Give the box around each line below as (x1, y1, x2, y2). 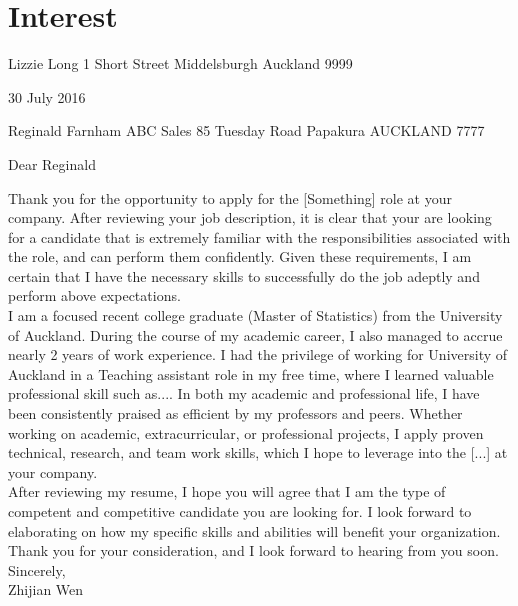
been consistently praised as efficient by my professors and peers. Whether (8, 403, 463, 424)
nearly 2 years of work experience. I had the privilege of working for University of (8, 344, 508, 365)
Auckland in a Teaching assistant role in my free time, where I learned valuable (8, 363, 494, 384)
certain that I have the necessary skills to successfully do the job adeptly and (8, 265, 480, 286)
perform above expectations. (8, 285, 181, 306)
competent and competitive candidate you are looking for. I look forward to (8, 501, 472, 521)
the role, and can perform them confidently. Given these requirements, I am (8, 246, 472, 267)
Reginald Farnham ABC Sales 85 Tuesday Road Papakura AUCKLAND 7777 (8, 120, 485, 141)
